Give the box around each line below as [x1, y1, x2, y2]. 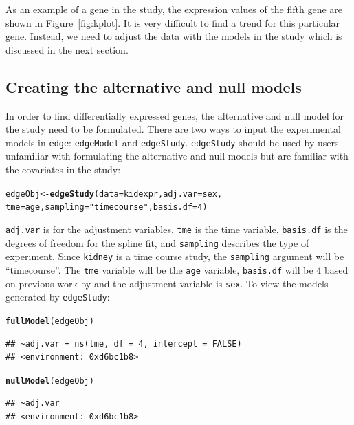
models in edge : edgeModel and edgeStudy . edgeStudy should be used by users [5, 135, 339, 149]
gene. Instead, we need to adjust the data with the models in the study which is [5, 29, 342, 43]
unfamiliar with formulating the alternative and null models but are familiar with [5, 149, 349, 163]
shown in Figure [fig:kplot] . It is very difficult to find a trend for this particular [5, 15, 340, 30]
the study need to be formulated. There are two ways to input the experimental [5, 122, 341, 136]
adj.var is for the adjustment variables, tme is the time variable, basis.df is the [5, 221, 348, 236]
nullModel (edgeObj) [5, 375, 94, 386]
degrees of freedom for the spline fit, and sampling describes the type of [5, 235, 309, 250]
